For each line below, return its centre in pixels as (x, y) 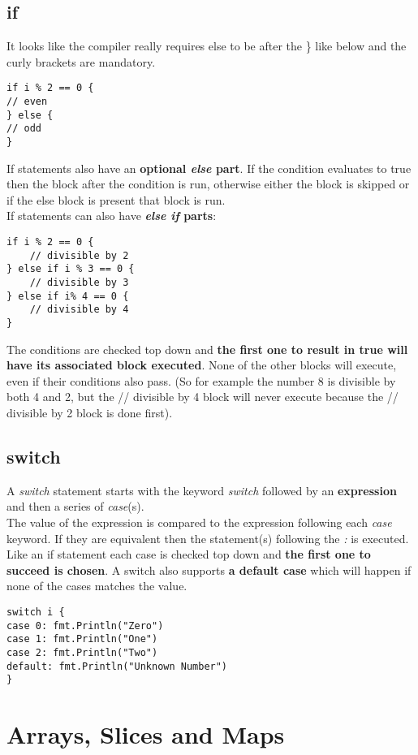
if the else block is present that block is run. (116, 199)
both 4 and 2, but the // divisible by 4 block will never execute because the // (203, 397)
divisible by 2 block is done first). (90, 413)
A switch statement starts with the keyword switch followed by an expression (202, 490)
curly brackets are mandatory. (81, 61)
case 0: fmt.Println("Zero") (85, 626)
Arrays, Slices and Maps (146, 734)
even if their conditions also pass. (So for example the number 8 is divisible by (201, 380)
